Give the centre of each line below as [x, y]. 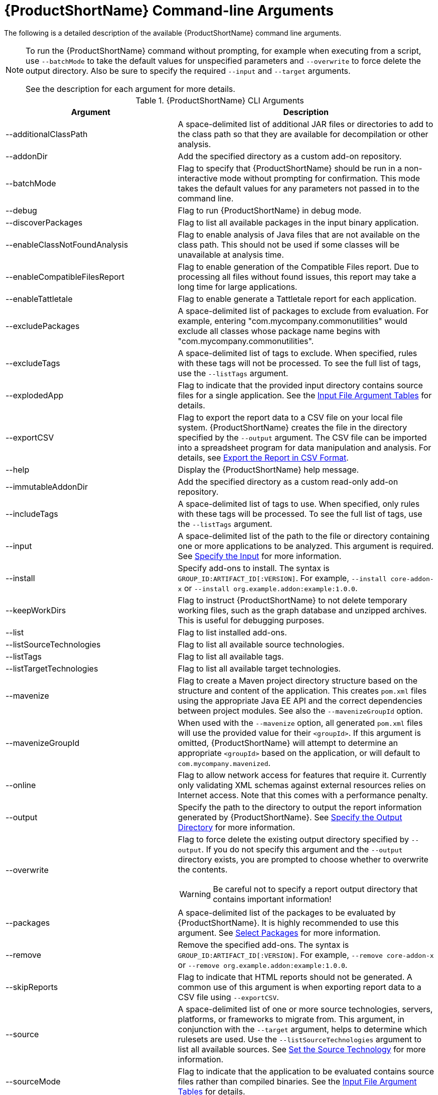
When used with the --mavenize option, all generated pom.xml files [300, 723]
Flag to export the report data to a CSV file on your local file [290, 417]
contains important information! [272, 899]
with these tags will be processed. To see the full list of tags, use [300, 514]
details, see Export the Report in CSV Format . [263, 457]
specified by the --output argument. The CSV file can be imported [302, 437]
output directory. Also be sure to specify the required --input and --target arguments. [188, 71]
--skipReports [32, 987]
